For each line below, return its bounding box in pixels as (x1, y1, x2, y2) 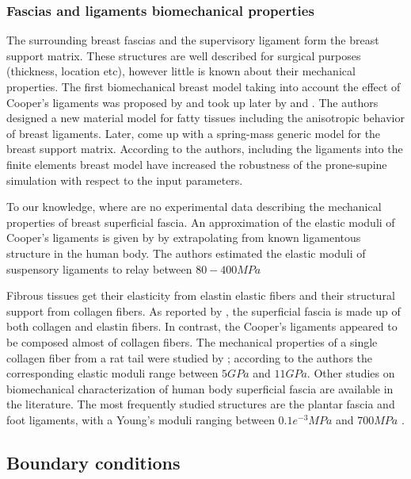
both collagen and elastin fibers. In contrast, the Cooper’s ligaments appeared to (6, 318, 398, 335)
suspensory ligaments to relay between (6, 260, 192, 277)
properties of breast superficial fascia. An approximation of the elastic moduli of (6, 213, 395, 230)
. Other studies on (306, 365, 395, 381)
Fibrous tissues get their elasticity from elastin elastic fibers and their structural (6, 287, 395, 304)
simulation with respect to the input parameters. (6, 171, 243, 188)
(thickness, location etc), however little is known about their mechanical (6, 63, 356, 79)
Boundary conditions (6, 450, 181, 474)
